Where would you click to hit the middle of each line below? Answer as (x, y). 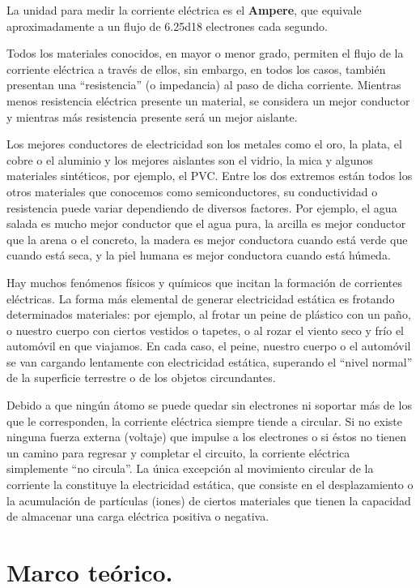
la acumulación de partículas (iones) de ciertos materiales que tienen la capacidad (209, 500)
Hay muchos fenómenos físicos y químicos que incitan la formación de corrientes (204, 282)
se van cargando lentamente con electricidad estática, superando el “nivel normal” (210, 361)
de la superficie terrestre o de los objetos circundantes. (141, 378)
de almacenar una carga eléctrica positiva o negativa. (138, 516)
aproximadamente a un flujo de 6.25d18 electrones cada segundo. (167, 26)
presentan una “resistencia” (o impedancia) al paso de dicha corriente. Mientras (204, 85)
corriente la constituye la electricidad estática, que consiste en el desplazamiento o (210, 485)
